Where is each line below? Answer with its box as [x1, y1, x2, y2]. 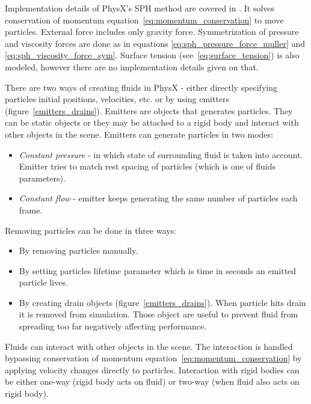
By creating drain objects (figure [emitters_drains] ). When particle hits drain [19, 296, 306, 308]
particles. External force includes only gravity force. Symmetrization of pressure [5, 25, 299, 38]
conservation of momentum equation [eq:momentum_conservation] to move [5, 13, 284, 26]
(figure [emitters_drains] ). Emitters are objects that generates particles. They [5, 104, 293, 117]
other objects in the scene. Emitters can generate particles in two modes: [5, 127, 273, 140]
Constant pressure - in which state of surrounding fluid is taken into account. [19, 148, 303, 161]
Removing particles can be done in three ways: [5, 224, 177, 236]
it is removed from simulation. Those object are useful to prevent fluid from [19, 308, 298, 320]
